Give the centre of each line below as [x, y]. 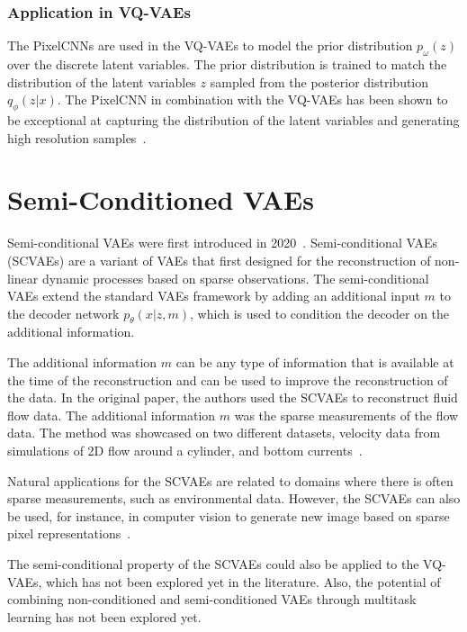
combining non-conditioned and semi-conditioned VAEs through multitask [212, 599]
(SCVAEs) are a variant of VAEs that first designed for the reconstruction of [219, 260]
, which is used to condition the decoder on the [320, 313]
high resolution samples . [77, 137]
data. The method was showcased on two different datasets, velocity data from [224, 433]
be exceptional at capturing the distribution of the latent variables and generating [233, 120]
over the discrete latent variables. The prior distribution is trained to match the [227, 64]
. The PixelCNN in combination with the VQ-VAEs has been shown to [252, 99]
